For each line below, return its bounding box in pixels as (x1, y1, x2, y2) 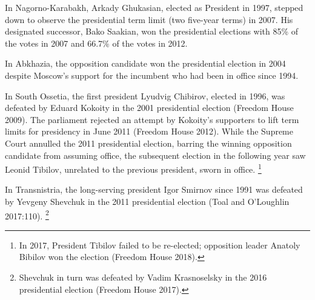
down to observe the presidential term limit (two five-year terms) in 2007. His (5, 13, 293, 25)
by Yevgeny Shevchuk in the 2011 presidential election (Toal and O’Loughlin (5, 195, 290, 207)
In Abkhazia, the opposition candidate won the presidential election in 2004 (5, 57, 286, 70)
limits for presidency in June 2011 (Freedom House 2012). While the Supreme (5, 125, 293, 138)
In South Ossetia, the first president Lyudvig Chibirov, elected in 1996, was (5, 89, 285, 102)
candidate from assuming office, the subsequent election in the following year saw (5, 148, 306, 161)
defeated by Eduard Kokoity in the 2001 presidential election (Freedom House (5, 101, 294, 114)
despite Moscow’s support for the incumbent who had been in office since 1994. (5, 68, 299, 81)
